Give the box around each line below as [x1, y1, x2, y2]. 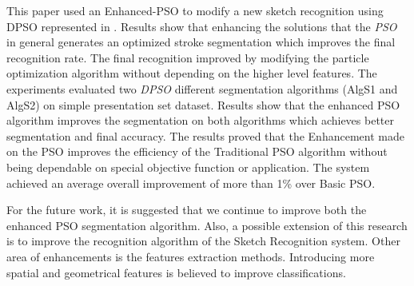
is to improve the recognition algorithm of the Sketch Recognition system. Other [6, 232, 400, 249]
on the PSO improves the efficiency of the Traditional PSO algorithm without [6, 143, 388, 160]
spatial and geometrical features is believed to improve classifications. [6, 264, 346, 280]
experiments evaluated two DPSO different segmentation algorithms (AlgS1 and [6, 80, 398, 97]
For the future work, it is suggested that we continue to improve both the [6, 201, 367, 218]
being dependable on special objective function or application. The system [6, 158, 370, 175]
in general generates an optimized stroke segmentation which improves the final [6, 34, 396, 50]
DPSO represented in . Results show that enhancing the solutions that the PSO [6, 18, 397, 34]
